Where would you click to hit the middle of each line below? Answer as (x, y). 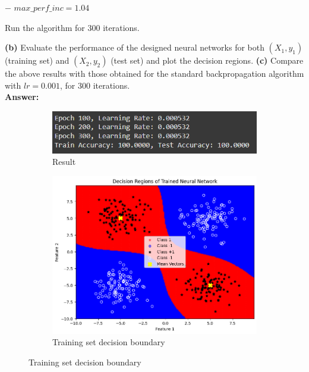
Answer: (22, 97)
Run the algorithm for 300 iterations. (72, 27)
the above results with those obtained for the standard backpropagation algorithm (154, 74)
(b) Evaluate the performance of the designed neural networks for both (135, 47)
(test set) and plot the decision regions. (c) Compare (207, 60)
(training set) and (37, 60)
